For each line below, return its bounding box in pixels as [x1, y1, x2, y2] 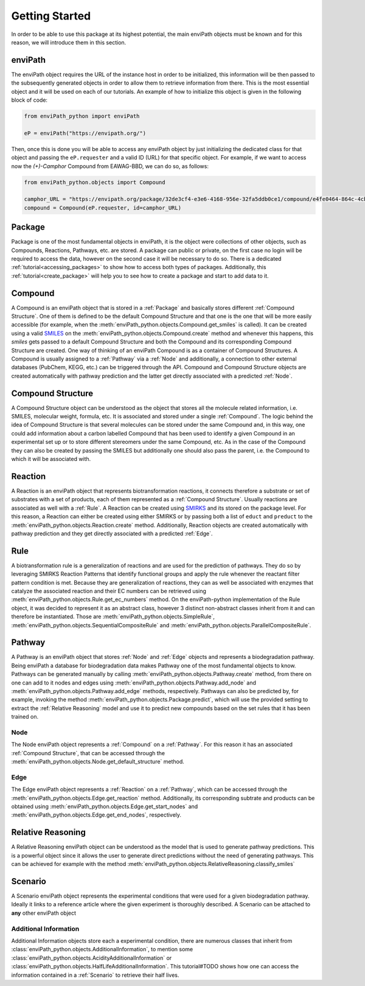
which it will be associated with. [11, 456, 91, 463]
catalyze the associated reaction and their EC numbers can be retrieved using [11, 587, 207, 594]
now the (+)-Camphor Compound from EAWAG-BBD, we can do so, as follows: [11, 162, 209, 170]
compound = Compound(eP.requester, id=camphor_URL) [24, 204, 182, 211]
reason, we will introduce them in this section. [11, 38, 127, 46]
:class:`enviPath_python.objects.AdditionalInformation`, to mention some [11, 946, 193, 953]
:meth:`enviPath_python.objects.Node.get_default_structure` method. [11, 758, 185, 766]
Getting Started [11, 9, 91, 23]
